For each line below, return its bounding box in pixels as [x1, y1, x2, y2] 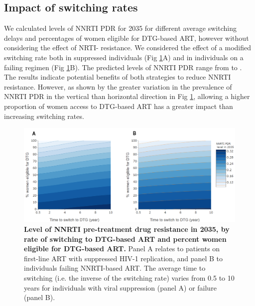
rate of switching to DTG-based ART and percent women [24, 233, 227, 244]
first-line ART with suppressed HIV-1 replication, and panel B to [24, 253, 223, 263]
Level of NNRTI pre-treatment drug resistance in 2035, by [24, 223, 230, 234]
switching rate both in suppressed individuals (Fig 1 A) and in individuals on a [4, 52, 244, 62]
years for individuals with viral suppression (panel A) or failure [24, 282, 217, 293]
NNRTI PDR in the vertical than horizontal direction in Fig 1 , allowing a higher [4, 91, 250, 102]
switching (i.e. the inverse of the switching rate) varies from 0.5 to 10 [24, 272, 235, 283]
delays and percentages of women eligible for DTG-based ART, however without [4, 32, 249, 43]
